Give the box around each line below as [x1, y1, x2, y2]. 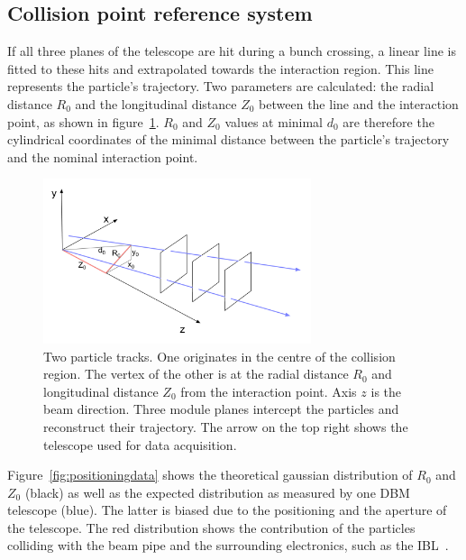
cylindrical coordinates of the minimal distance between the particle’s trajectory [7, 130, 450, 149]
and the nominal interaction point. [7, 147, 198, 166]
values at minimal [224, 112, 323, 131]
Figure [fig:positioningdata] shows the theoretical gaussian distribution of [7, 465, 413, 484]
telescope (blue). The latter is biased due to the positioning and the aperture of [7, 500, 447, 519]
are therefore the [343, 112, 434, 131]
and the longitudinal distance [75, 94, 237, 113]
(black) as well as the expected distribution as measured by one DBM [24, 482, 410, 501]
